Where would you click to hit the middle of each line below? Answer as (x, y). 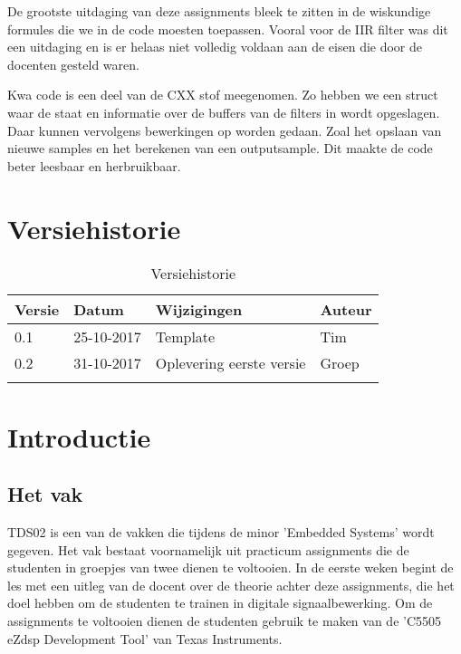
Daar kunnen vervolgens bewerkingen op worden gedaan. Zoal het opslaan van (225, 130)
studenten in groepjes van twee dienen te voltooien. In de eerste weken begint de (230, 567)
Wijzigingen (199, 310)
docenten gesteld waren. (73, 64)
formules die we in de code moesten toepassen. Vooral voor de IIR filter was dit (228, 29)
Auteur (346, 310)
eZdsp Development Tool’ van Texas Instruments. (145, 638)
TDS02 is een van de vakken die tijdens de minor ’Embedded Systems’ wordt (221, 532)
